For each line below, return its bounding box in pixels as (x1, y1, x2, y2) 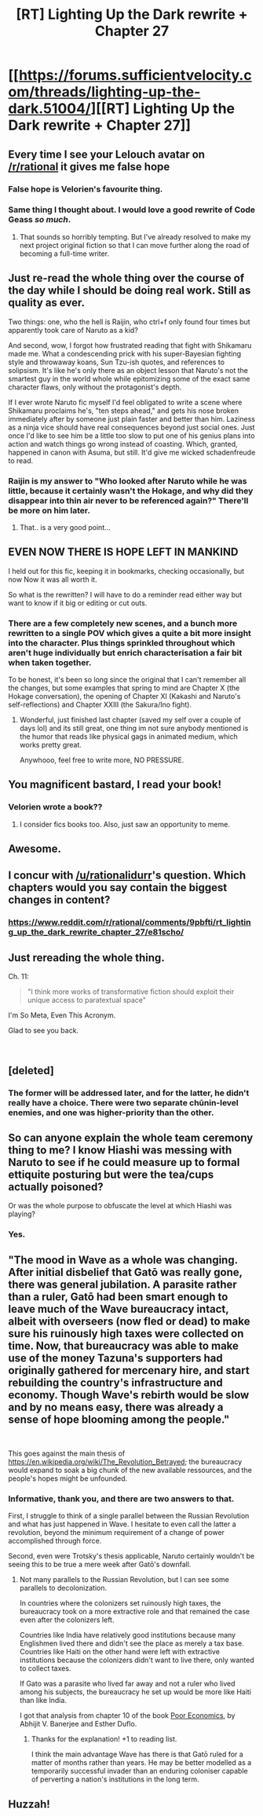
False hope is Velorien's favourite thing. (8, 183, 163, 194)
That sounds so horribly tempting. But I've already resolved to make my (19, 232, 251, 241)
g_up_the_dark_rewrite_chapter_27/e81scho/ (8, 926, 184, 937)
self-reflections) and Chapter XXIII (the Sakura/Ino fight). (8, 700, 192, 710)
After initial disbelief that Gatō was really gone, (8, 1266, 243, 1279)
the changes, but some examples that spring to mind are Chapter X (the (8, 683, 240, 692)
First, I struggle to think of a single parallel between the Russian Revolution (8, 1511, 250, 1521)
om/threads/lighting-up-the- (8, 83, 201, 101)
